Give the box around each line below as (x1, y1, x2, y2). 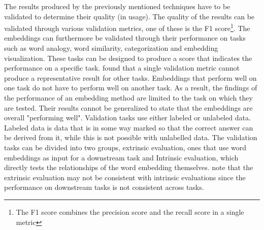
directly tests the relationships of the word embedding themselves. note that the (4, 162, 253, 173)
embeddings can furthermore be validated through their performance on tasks (4, 32, 246, 43)
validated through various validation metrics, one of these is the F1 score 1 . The (4, 21, 250, 33)
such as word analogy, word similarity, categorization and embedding (4, 43, 218, 53)
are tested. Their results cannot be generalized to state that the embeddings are (4, 102, 253, 113)
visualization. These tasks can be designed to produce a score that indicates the (4, 52, 252, 63)
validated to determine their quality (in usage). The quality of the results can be (4, 11, 255, 21)
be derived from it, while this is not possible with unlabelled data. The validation (4, 132, 257, 143)
